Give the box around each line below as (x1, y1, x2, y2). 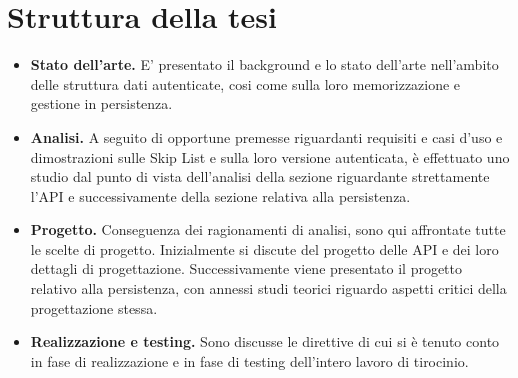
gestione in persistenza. (30, 93, 173, 114)
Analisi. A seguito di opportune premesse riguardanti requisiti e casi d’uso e (30, 126, 503, 147)
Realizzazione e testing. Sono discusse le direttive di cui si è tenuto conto (30, 331, 500, 352)
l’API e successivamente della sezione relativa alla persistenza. (30, 185, 411, 206)
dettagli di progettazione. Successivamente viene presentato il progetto (30, 258, 463, 279)
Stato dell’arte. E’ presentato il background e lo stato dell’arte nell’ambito (30, 54, 499, 75)
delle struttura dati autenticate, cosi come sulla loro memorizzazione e (30, 73, 461, 94)
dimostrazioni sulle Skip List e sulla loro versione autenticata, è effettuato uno (30, 146, 510, 167)
